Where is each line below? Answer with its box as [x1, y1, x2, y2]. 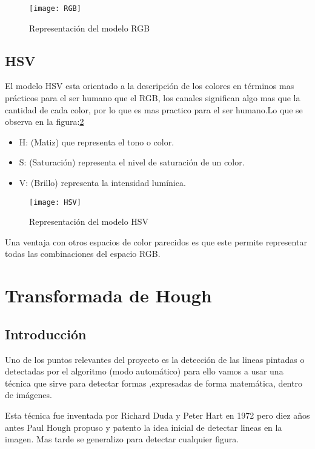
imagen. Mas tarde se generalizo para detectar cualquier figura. [5, 433, 239, 445]
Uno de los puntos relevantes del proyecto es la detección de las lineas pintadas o [5, 353, 305, 365]
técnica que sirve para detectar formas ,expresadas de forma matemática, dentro [5, 376, 302, 389]
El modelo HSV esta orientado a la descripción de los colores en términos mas [5, 79, 294, 92]
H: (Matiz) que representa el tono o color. [19, 135, 174, 148]
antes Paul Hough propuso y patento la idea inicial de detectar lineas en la [5, 421, 282, 433]
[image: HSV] [29, 198, 81, 207]
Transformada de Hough [5, 283, 212, 308]
